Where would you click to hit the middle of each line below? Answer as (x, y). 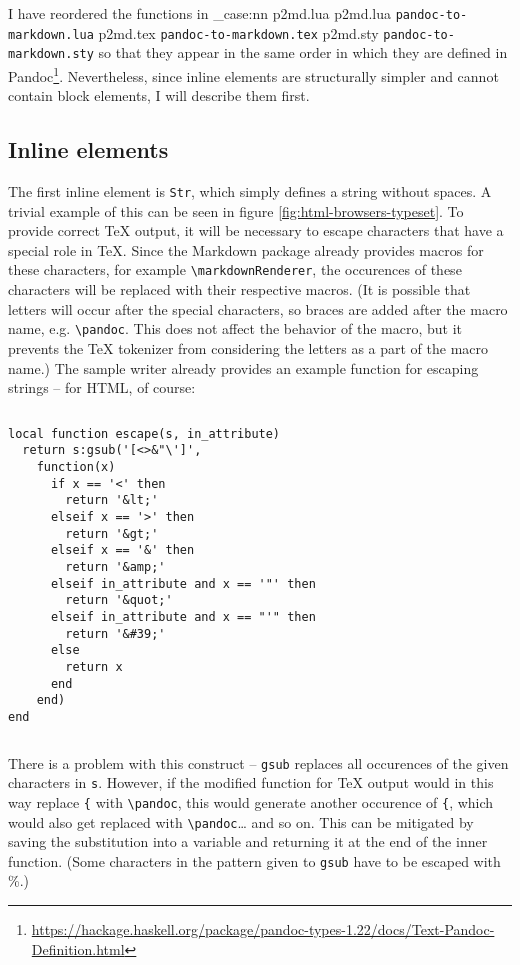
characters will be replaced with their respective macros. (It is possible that (239, 289)
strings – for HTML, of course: (102, 387)
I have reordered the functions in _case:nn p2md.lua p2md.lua (199, 13)
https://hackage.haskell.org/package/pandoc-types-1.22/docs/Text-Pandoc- (263, 929)
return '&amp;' (115, 566)
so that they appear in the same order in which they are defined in (303, 52)
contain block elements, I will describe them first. (159, 95)
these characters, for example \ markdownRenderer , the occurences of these (235, 269)
